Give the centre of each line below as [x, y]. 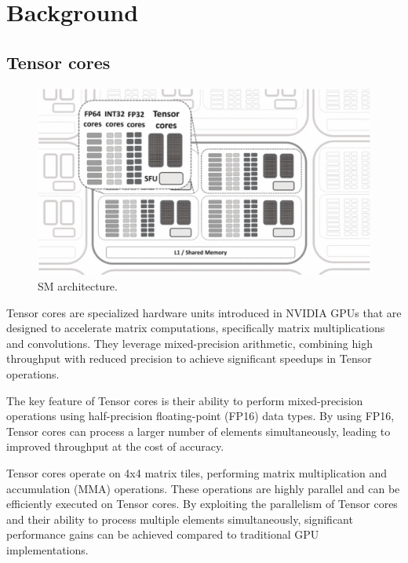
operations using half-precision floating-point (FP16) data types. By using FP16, [200, 416]
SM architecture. [78, 286]
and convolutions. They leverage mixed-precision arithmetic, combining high [189, 343]
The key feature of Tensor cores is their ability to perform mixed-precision [185, 400]
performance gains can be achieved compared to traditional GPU [163, 534]
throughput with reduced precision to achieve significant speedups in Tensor [189, 358]
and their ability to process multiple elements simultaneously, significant [180, 519]
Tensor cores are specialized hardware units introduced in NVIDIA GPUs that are [204, 312]
